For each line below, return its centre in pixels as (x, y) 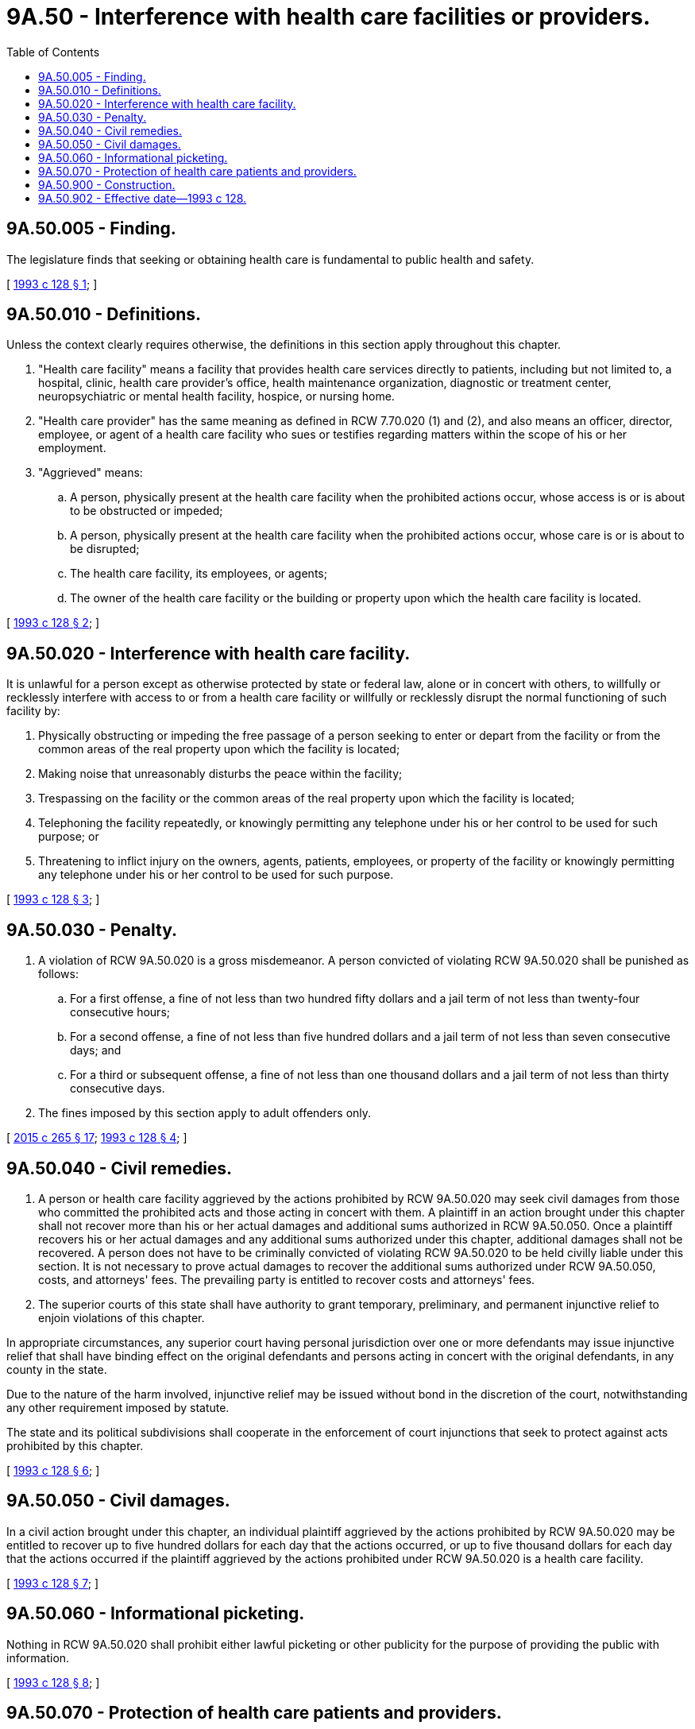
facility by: (33, 711)
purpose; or (69, 837)
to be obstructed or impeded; (147, 511)
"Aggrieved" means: (91, 473)
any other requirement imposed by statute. (118, 1407)
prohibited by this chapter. (75, 1445)
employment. (72, 448)
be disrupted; (105, 549)
